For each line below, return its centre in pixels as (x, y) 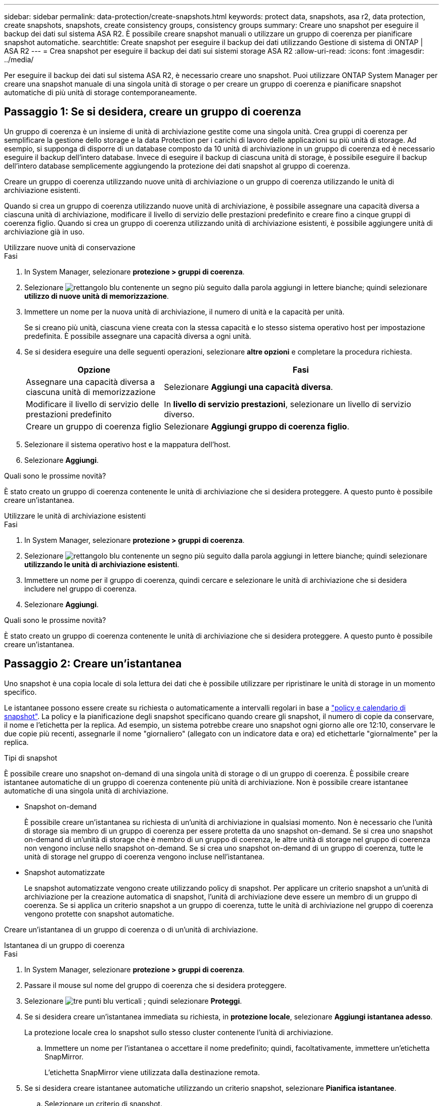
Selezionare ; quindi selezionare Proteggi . (133, 1001)
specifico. (20, 692)
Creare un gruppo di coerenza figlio (94, 426)
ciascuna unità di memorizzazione (91, 392)
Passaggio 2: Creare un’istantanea (93, 664)
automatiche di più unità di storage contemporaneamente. (101, 92)
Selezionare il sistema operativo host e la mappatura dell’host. (127, 444)
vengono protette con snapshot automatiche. (99, 914)
